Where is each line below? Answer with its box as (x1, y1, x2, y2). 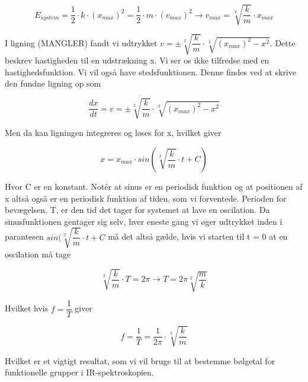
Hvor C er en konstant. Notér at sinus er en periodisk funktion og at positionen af (5, 180, 303, 193)
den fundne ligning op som (5, 77, 101, 90)
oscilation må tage (5, 247, 71, 260)
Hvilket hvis (5, 302, 49, 314)
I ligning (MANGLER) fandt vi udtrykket (5, 36, 158, 49)
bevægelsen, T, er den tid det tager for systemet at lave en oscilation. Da (5, 203, 270, 216)
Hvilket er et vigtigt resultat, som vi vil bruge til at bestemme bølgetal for (5, 354, 275, 367)
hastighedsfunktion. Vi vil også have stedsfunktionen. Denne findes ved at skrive (5, 65, 296, 78)
